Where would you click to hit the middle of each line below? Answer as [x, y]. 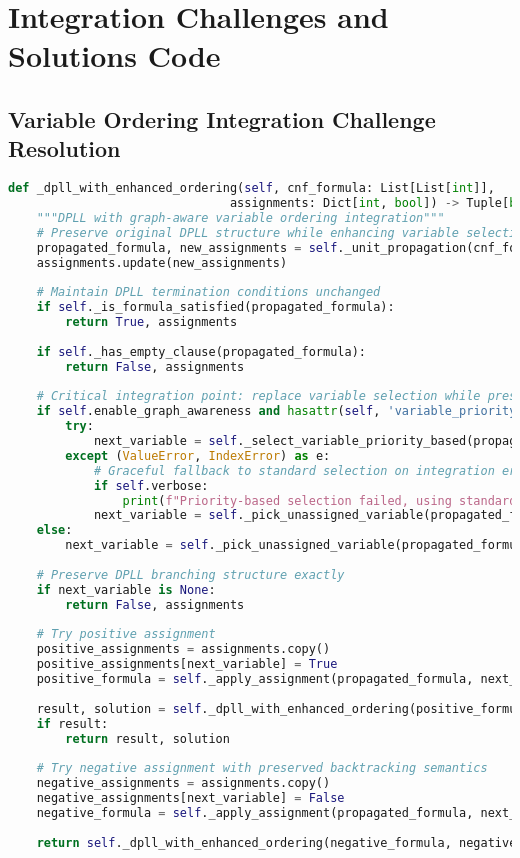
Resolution [64, 148]
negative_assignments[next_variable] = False [190, 798]
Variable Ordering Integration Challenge [222, 118]
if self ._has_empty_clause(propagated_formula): [201, 351]
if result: [72, 723]
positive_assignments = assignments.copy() [183, 649]
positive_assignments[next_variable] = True [187, 664]
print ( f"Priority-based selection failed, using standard [319, 500]
